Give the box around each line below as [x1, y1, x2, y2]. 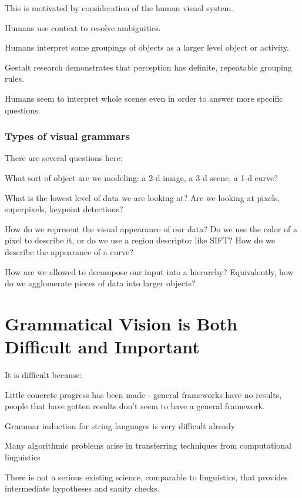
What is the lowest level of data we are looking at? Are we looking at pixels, [5, 191, 280, 203]
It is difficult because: [5, 369, 82, 381]
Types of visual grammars [5, 129, 130, 143]
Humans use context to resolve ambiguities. [5, 21, 161, 34]
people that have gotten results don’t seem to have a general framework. [5, 400, 265, 412]
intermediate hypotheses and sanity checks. [5, 482, 160, 494]
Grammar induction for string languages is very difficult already [5, 419, 236, 432]
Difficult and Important [5, 335, 200, 359]
